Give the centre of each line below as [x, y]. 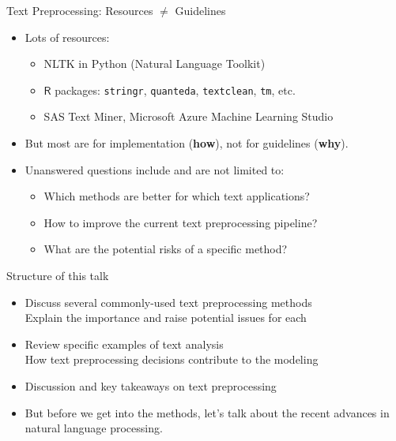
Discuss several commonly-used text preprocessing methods [168, 302]
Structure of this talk [58, 275]
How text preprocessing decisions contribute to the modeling [172, 359]
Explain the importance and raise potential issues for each [166, 318]
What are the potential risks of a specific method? [166, 249]
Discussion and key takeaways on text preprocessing [151, 385]
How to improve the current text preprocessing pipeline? [181, 222]
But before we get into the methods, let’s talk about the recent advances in [207, 412]
